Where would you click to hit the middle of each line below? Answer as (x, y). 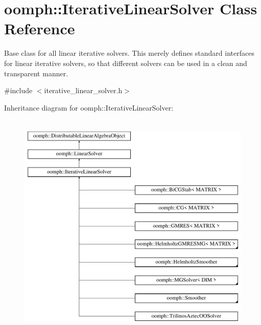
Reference (40, 28)
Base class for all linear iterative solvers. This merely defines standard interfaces (129, 53)
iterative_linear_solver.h (83, 90)
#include (18, 90)
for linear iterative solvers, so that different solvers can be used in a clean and (126, 63)
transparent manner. (36, 73)
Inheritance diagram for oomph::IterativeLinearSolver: (89, 107)
